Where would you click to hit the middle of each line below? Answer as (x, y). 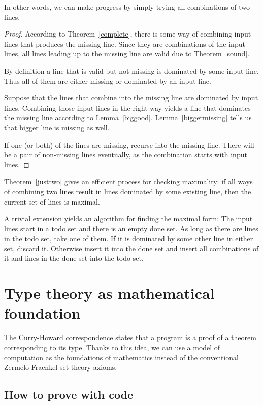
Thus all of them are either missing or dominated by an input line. (108, 80)
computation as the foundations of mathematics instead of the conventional (121, 357)
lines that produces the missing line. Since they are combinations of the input (125, 43)
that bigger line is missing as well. (57, 127)
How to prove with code (69, 395)
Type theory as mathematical (109, 293)
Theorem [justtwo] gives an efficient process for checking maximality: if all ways (128, 181)
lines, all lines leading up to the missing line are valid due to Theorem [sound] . (127, 54)
